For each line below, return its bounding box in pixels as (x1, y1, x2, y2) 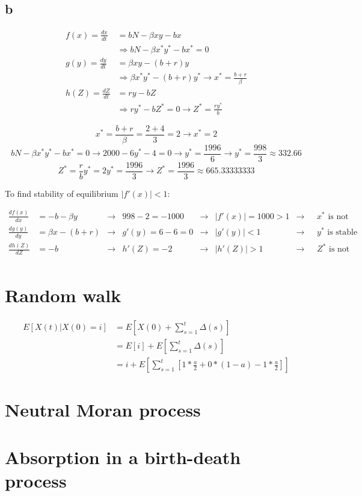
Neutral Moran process (5, 397, 201, 422)
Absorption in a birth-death (5, 444, 241, 469)
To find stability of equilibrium (5, 187, 118, 199)
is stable (327, 228, 358, 237)
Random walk (5, 283, 121, 308)
